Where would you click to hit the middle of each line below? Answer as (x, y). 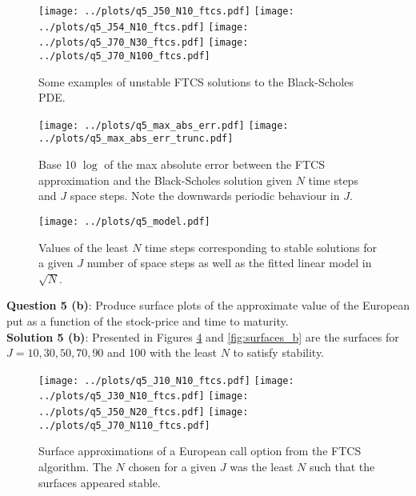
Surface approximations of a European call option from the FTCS (200, 451)
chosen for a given (172, 466)
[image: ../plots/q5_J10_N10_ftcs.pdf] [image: (166, 380)
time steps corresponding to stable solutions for (261, 247)
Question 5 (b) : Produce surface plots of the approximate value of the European (208, 305)
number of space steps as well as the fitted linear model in (229, 263)
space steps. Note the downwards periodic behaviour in (205, 196)
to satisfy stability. (278, 352)
